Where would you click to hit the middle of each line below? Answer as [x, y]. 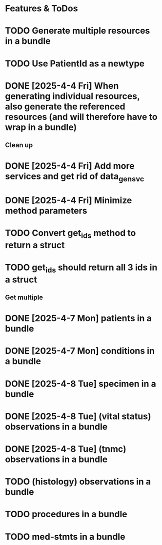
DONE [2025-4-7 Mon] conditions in [80, 351]
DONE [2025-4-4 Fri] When [62, 86]
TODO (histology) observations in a [78, 482]
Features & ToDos [41, 9]
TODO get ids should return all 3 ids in [81, 268]
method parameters [46, 211]
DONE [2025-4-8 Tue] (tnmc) [66, 449]
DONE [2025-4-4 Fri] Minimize [69, 201]
